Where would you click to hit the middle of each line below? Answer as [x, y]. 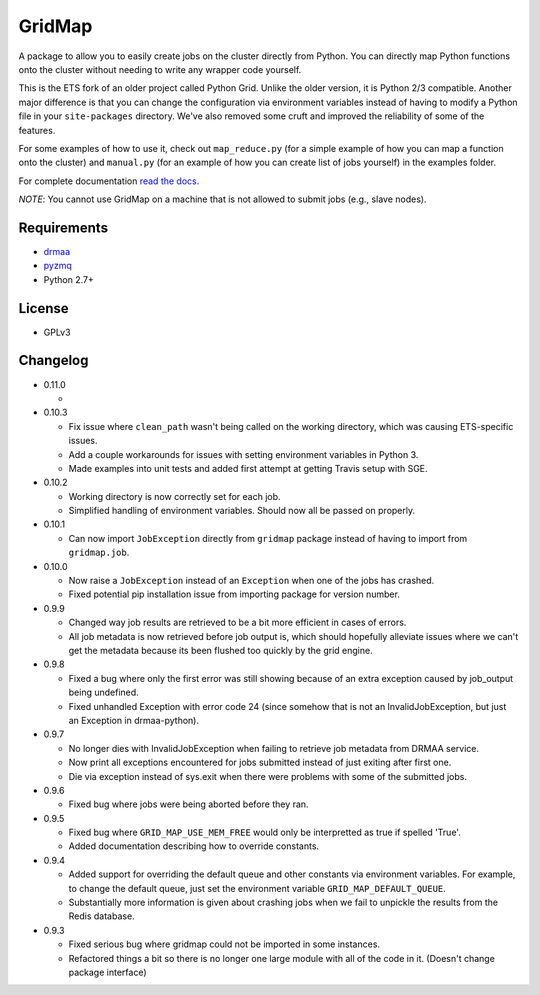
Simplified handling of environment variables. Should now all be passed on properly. [242, 511]
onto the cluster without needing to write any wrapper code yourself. [160, 69]
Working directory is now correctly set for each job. [174, 496]
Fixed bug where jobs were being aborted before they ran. [188, 804]
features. [37, 130]
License [43, 308]
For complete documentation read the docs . [109, 181]
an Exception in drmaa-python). [134, 720]
